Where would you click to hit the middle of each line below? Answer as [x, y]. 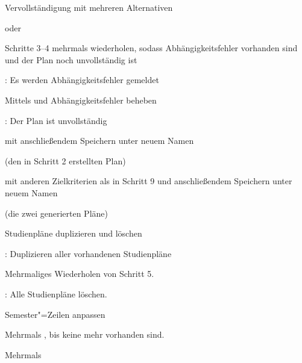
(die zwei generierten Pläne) [56, 213]
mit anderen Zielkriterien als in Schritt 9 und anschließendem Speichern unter [149, 181]
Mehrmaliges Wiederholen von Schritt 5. [80, 274]
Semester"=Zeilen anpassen [55, 314]
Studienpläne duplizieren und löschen [74, 233]
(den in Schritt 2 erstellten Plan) [65, 160]
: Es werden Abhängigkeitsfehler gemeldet [82, 80]
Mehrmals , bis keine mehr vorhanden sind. [85, 334]
